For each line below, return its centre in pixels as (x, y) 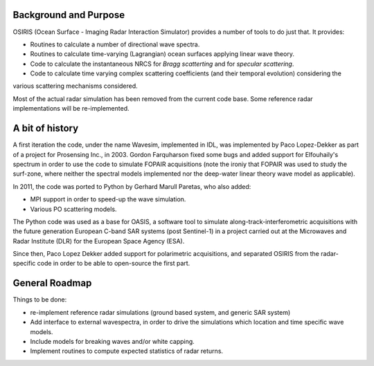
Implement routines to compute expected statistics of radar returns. (127, 351)
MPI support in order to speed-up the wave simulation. (108, 199)
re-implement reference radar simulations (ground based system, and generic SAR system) (160, 312)
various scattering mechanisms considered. (75, 86)
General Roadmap (52, 283)
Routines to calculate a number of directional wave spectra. (115, 44)
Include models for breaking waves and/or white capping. (113, 341)
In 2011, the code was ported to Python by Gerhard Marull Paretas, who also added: (132, 186)
